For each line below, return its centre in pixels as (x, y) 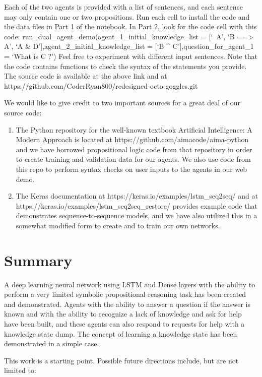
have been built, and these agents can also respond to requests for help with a (124, 323)
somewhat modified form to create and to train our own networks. (118, 225)
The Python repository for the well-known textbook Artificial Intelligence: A (134, 129)
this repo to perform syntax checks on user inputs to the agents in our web (132, 169)
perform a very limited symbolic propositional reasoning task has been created (125, 294)
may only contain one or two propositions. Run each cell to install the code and (127, 16)
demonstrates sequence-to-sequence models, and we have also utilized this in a (137, 215)
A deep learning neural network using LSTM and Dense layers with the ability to (130, 284)
